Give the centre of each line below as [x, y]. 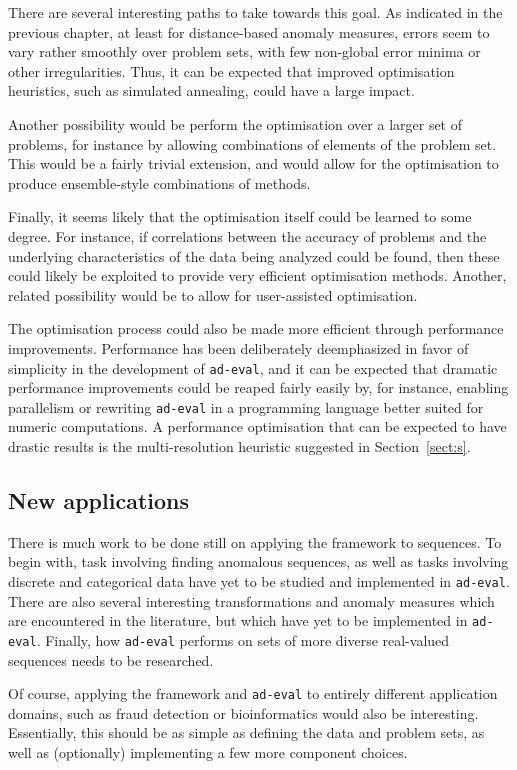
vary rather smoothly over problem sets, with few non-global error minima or [244, 51]
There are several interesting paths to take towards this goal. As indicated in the [255, 12]
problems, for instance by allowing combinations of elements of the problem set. [252, 143]
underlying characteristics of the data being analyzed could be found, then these [254, 255]
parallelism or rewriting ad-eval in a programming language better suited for [246, 406]
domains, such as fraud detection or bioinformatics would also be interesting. [243, 712]
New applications [99, 499]
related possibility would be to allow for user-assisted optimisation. [213, 294]
